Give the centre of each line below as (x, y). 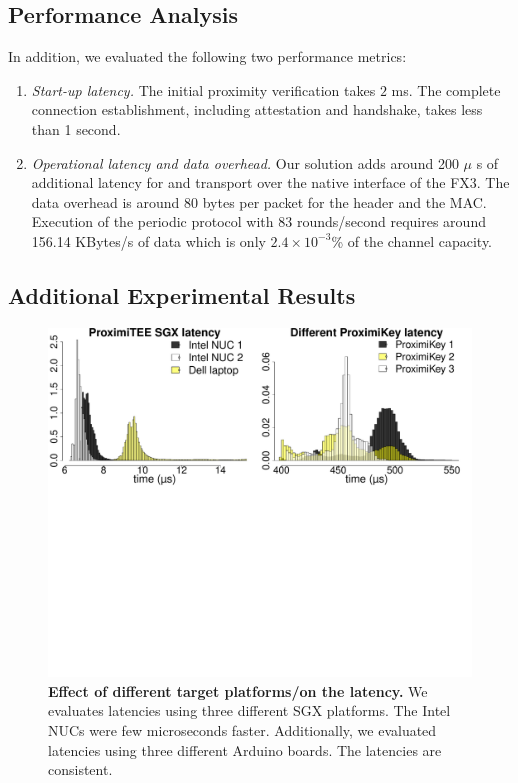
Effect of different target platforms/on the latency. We (238, 690)
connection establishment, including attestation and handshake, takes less (257, 109)
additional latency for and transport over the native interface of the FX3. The (270, 182)
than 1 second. (76, 128)
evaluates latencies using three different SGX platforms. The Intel (249, 710)
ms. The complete (446, 89)
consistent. (80, 769)
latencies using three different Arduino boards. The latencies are (245, 749)
